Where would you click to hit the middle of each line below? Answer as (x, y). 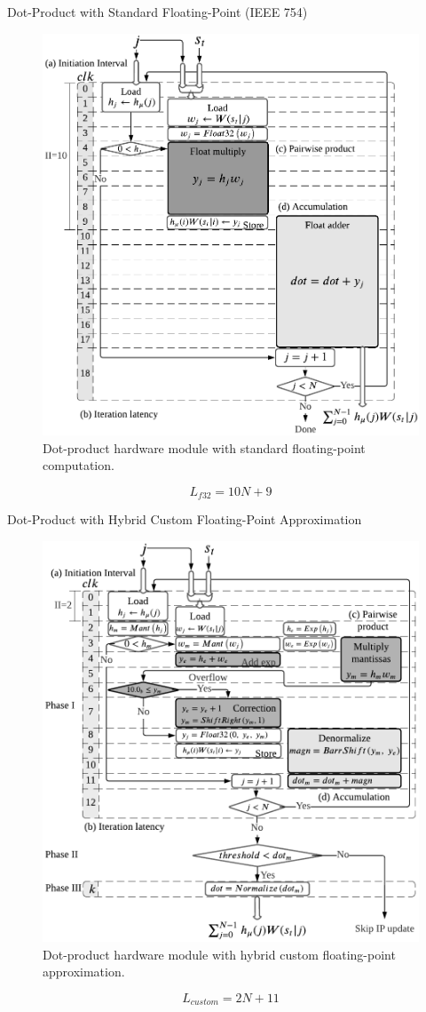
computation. (79, 465)
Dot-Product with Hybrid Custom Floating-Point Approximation (185, 519)
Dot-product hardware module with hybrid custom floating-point (219, 954)
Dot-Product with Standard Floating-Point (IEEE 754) (158, 12)
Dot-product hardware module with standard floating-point (204, 447)
